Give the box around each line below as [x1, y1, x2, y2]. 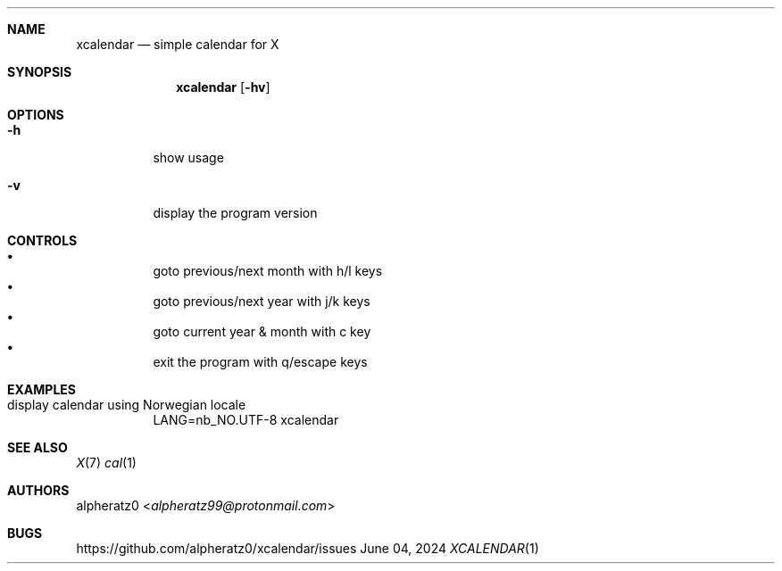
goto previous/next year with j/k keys [153, 294, 370, 309]
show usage [153, 150, 224, 165]
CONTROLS [7, 233, 78, 248]
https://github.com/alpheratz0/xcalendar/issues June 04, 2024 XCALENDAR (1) [76, 541, 539, 556]
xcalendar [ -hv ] [176, 79, 270, 95]
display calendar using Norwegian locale [7, 397, 246, 412]
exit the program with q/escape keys [153, 354, 368, 369]
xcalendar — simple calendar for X [76, 37, 279, 52]
